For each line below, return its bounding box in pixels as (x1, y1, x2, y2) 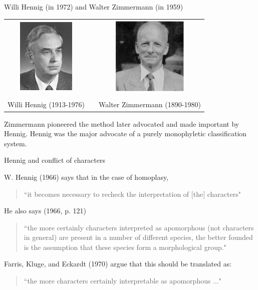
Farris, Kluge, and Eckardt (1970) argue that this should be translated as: (4, 258, 232, 269)
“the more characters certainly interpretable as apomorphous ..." (24, 275, 222, 286)
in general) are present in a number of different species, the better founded (24, 232, 253, 242)
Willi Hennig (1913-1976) (8, 99, 85, 110)
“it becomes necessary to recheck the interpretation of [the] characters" (24, 188, 241, 199)
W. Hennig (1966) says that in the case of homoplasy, (4, 171, 169, 182)
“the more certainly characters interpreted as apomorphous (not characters (24, 222, 254, 232)
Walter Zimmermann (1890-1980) (99, 99, 201, 110)
